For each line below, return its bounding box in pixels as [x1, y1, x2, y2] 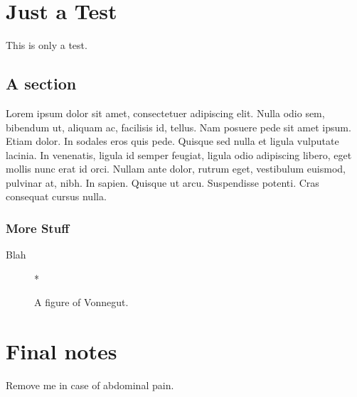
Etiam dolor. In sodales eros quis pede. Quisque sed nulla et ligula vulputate [6, 134, 339, 148]
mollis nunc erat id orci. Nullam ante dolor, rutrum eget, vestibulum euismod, [6, 161, 346, 176]
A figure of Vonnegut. [34, 295, 129, 310]
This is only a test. [6, 38, 87, 53]
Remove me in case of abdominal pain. [6, 378, 174, 393]
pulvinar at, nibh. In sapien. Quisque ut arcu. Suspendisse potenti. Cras [6, 175, 319, 190]
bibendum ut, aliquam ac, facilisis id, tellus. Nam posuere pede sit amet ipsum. [6, 119, 351, 134]
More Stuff [6, 219, 70, 236]
